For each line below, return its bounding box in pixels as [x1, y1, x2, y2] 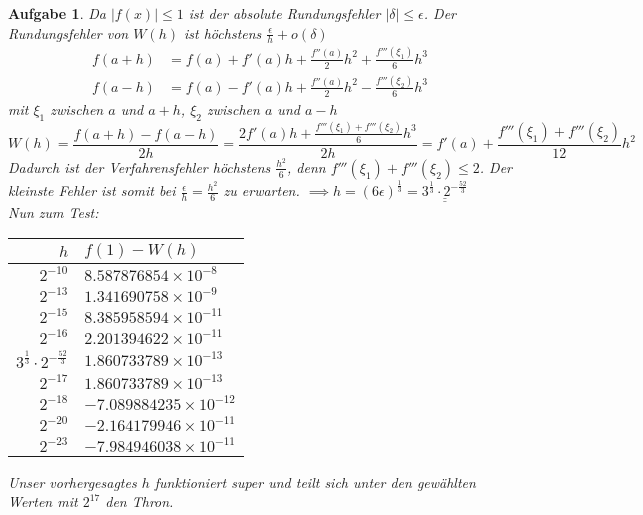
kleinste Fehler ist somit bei [8, 180, 176, 201]
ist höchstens [184, 22, 262, 43]
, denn [287, 156, 326, 177]
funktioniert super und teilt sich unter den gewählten [154, 471, 476, 492]
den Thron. [105, 491, 174, 512]
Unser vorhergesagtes [8, 471, 137, 492]
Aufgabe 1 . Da [8, 3, 106, 23]
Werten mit [8, 491, 78, 512]
